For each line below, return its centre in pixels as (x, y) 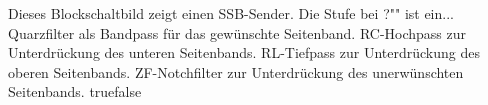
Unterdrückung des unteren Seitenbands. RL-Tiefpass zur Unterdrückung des (244, 52)
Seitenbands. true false (75, 91)
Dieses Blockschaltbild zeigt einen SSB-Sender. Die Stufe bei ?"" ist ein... (231, 13)
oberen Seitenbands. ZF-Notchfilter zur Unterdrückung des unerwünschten (236, 71)
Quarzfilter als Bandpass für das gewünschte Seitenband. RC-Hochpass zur (237, 32)
